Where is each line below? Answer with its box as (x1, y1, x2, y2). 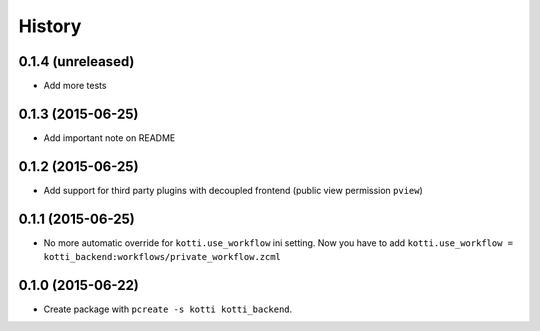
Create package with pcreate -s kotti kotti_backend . (43, 303, 293, 315)
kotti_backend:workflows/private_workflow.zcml (43, 251, 282, 263)
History (18, 15, 82, 37)
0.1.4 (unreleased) (18, 53, 135, 70)
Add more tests (43, 80, 107, 92)
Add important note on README (43, 131, 176, 144)
